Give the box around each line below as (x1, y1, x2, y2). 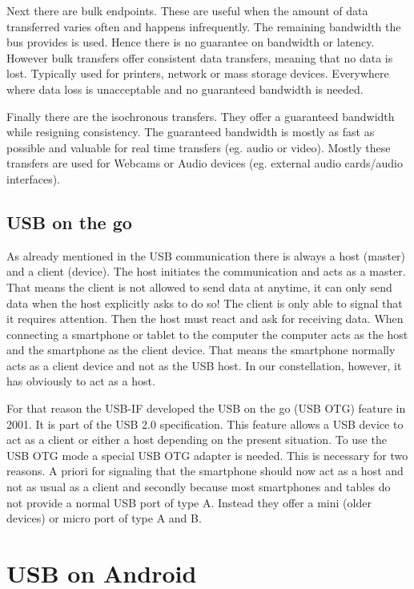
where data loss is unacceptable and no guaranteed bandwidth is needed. (6, 80, 364, 97)
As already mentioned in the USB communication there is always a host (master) (6, 247, 406, 264)
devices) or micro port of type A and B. (6, 510, 202, 526)
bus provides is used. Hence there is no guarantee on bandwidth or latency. (6, 34, 375, 50)
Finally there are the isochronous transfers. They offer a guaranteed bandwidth (6, 107, 395, 124)
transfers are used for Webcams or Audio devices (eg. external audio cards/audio (6, 155, 404, 171)
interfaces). (6, 170, 61, 187)
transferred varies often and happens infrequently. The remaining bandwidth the (6, 18, 401, 34)
